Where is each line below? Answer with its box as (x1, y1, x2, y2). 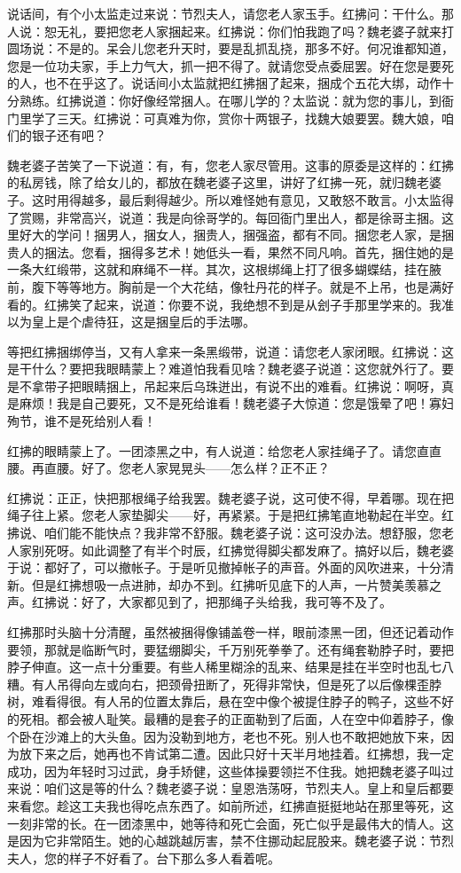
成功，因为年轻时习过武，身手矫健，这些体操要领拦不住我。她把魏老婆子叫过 (7, 761, 454, 780)
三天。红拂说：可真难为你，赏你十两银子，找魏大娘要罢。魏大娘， (56, 108, 441, 127)
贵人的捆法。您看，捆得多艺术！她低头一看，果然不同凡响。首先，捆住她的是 (7, 242, 454, 261)
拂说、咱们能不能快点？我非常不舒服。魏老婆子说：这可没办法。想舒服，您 (7, 523, 441, 542)
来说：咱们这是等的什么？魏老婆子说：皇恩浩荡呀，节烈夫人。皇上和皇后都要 (7, 779, 454, 798)
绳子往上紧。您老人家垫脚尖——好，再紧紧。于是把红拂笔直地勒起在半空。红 (7, 506, 454, 524)
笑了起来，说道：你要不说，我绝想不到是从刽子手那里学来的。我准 (68, 295, 454, 313)
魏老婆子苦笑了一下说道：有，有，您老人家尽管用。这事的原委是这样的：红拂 (7, 155, 454, 174)
